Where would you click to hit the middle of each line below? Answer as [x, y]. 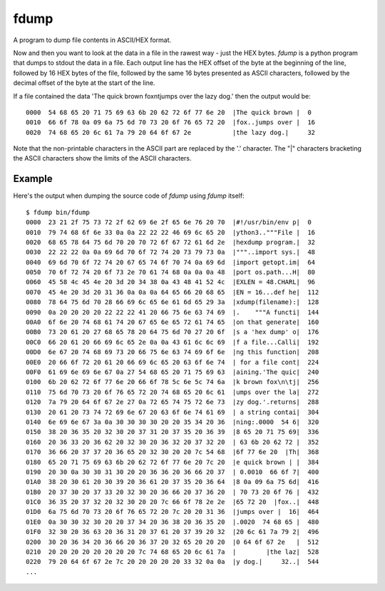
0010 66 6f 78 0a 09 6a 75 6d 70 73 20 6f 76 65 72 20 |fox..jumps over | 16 [171, 122]
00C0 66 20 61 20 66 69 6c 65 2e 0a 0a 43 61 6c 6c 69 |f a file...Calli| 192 [173, 342]
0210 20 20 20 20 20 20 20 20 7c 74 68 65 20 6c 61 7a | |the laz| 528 [173, 552]
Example [33, 179]
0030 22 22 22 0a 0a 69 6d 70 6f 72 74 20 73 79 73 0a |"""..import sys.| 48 [171, 252]
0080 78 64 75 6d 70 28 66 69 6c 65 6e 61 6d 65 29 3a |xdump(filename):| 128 [173, 302]
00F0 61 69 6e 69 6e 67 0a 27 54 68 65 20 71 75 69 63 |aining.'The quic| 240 [173, 372]
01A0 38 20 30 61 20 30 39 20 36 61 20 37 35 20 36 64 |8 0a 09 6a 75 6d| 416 [173, 482]
